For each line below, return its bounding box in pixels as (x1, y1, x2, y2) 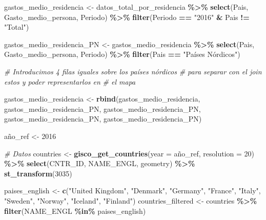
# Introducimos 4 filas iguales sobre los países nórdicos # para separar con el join (4, 66, 262, 76)
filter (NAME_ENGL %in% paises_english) (4, 205, 146, 216)
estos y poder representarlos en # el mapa (4, 76, 136, 87)
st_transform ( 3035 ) (4, 168, 72, 178)
